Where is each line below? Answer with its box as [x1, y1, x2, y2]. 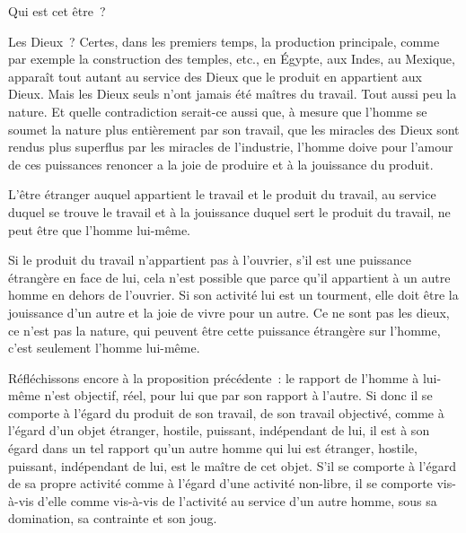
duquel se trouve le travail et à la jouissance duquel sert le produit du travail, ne [8, 202, 451, 221]
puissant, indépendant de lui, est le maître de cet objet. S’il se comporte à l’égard [8, 456, 456, 475]
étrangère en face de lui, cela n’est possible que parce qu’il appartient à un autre [8, 267, 451, 286]
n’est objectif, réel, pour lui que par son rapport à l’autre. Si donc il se [44, 386, 433, 405]
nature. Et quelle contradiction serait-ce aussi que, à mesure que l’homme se [8, 101, 427, 120]
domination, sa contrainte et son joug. [8, 509, 217, 528]
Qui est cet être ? [8, 2, 106, 20]
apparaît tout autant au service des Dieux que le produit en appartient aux [8, 66, 422, 85]
